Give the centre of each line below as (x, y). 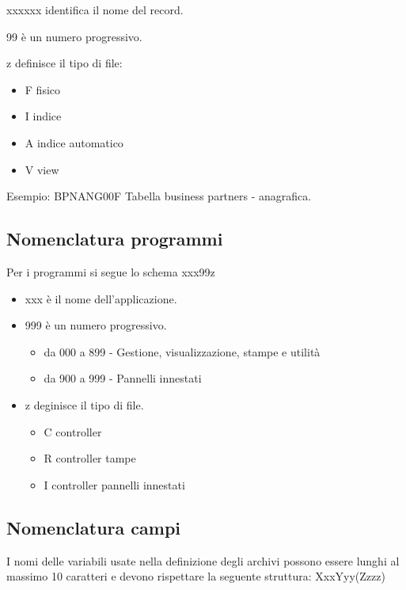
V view (42, 169)
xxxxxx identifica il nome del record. (95, 10)
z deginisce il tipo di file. (84, 404)
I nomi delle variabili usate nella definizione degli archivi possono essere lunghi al (203, 560)
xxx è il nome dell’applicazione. (101, 298)
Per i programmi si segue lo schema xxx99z (111, 271)
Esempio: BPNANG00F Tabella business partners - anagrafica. (159, 196)
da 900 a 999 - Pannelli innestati (123, 378)
